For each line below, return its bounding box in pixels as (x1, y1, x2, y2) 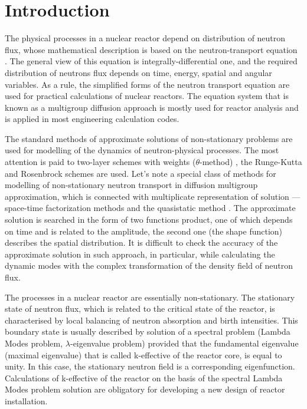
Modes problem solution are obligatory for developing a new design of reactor (5, 383, 285, 395)
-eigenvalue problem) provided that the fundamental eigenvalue (70, 337, 299, 349)
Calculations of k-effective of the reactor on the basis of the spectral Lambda (5, 371, 283, 384)
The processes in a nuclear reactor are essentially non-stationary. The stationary (5, 291, 295, 303)
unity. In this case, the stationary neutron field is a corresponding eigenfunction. (5, 360, 295, 372)
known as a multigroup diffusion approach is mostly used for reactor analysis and (5, 101, 299, 113)
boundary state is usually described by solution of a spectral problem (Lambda (5, 325, 290, 338)
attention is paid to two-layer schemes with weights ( (5, 156, 196, 168)
